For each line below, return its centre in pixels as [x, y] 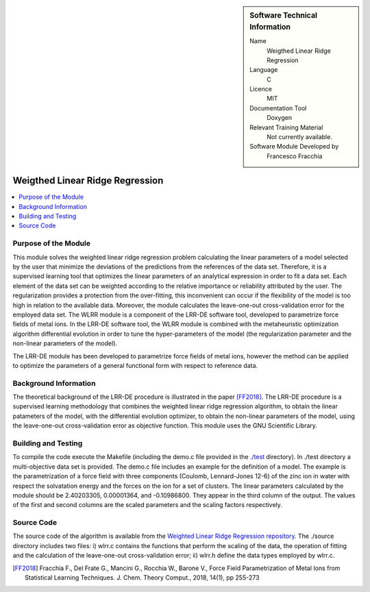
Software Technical [284, 15]
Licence [261, 89]
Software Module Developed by [294, 147]
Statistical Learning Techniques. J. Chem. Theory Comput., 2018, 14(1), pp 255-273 [142, 578]
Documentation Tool [278, 108]
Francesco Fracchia [295, 156]
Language [264, 70]
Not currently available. [299, 137]
